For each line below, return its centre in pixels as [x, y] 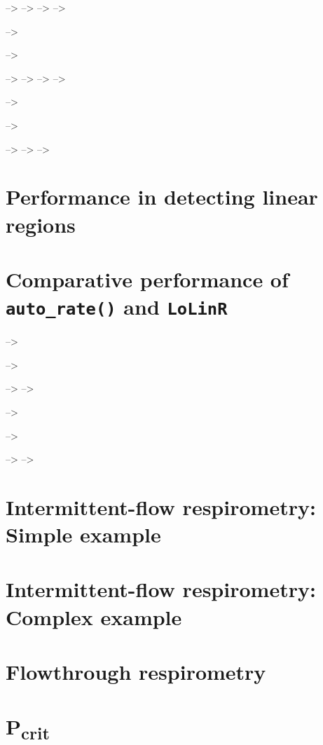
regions [41, 224]
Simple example [83, 534]
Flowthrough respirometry [136, 672]
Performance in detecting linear [162, 197]
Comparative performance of [147, 279]
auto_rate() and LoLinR [117, 307]
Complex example [94, 616]
